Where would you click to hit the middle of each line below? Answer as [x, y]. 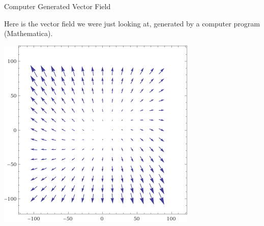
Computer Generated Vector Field [57, 6]
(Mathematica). [28, 33]
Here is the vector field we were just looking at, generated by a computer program [132, 23]
